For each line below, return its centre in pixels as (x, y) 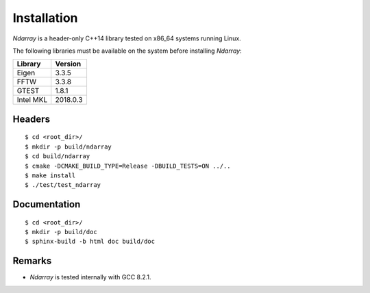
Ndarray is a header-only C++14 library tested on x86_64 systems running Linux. (127, 38)
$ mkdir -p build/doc (61, 232)
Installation (45, 18)
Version (68, 64)
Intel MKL (32, 100)
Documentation (47, 204)
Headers (32, 119)
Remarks (32, 261)
